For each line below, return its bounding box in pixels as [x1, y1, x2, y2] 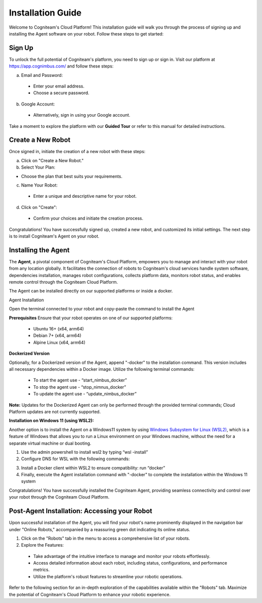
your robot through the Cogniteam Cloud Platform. [9, 494, 110, 500]
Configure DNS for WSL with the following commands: [21, 456, 130, 462]
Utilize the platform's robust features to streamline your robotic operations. [33, 573, 183, 579]
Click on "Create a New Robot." [21, 157, 84, 163]
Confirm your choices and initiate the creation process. [33, 215, 143, 221]
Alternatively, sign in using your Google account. [33, 112, 131, 118]
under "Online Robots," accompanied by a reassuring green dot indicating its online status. [9, 526, 190, 532]
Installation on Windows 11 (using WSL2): [9, 418, 94, 424]
